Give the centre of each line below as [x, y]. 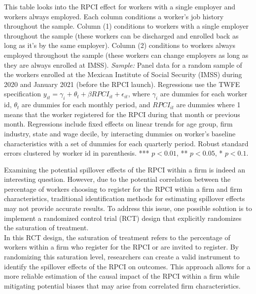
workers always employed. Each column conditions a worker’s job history [114, 16]
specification [23, 94]
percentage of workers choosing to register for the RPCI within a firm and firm [123, 189]
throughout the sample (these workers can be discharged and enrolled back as [121, 35]
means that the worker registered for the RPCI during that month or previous [122, 114]
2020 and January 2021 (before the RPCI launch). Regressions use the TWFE [122, 84]
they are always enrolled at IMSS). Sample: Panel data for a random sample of [123, 64]
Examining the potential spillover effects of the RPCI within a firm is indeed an [125, 169]
